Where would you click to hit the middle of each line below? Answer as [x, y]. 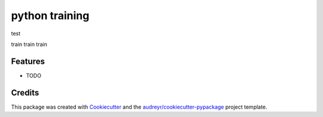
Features [28, 61]
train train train [29, 44]
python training [50, 16]
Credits [25, 93]
